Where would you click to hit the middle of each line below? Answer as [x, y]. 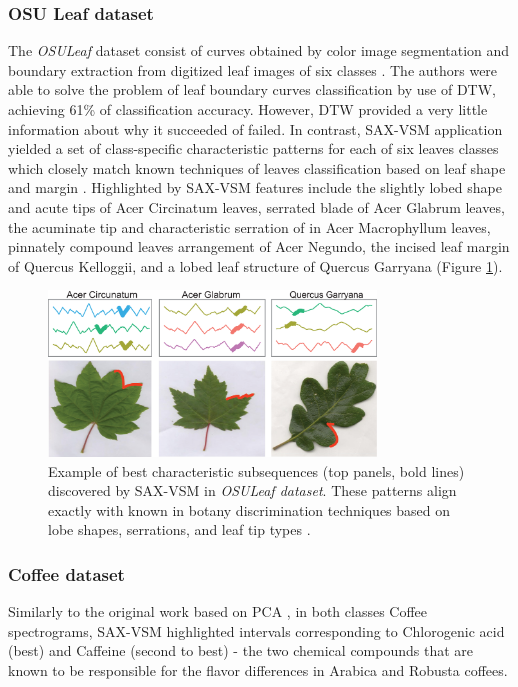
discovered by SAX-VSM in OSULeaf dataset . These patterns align [252, 490]
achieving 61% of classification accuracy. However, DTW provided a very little [248, 109]
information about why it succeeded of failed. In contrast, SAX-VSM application [255, 128]
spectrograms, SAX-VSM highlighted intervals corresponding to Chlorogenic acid [256, 630]
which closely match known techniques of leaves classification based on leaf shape [257, 167]
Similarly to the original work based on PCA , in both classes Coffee [218, 611]
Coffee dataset [66, 573]
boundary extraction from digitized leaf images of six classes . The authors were [253, 69]
